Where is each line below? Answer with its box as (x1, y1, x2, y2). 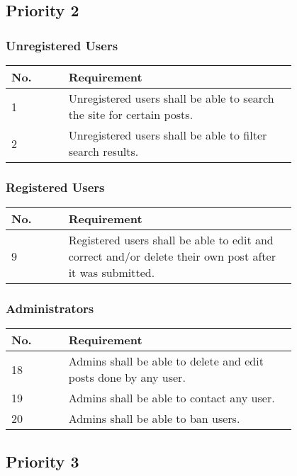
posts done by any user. (68, 369, 186, 386)
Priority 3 (6, 450, 79, 472)
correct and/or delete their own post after (68, 248, 276, 265)
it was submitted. (68, 264, 155, 281)
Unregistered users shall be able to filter (68, 127, 267, 143)
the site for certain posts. (68, 106, 194, 123)
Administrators (6, 300, 94, 317)
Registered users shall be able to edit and (68, 232, 274, 249)
